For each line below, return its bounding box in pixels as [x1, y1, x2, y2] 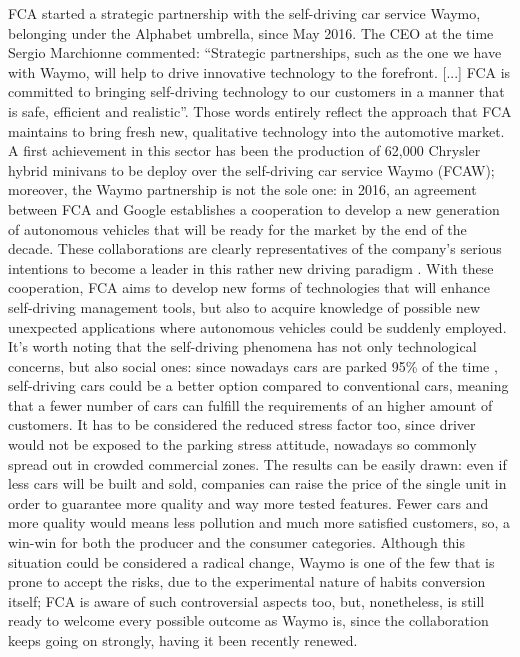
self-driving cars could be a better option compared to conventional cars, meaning [8, 375, 509, 396]
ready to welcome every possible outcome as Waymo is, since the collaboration [8, 610, 489, 631]
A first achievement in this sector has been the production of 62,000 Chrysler [8, 140, 481, 161]
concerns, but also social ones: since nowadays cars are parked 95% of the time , [8, 355, 498, 376]
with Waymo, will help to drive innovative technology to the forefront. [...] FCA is [8, 61, 511, 82]
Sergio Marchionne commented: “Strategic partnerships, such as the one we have [8, 42, 502, 63]
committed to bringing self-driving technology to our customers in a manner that [8, 81, 505, 102]
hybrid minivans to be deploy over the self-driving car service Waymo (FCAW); [8, 159, 495, 180]
